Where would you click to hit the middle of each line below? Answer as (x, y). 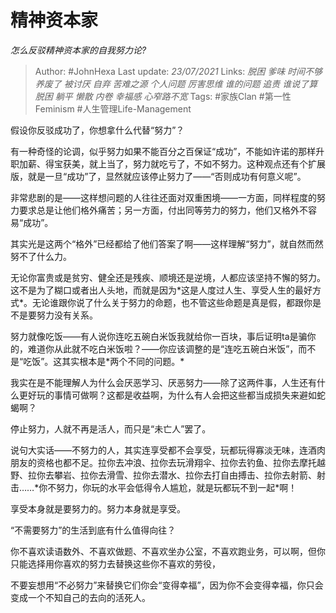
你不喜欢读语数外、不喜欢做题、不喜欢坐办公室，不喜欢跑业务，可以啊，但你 (168, 551)
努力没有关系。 (67, 315)
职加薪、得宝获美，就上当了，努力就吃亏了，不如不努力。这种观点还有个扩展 (168, 163)
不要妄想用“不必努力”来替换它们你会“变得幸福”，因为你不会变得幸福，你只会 (167, 585)
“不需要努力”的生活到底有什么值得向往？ (93, 530)
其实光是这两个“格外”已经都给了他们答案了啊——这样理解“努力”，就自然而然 (167, 243)
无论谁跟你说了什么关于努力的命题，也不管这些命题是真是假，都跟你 (172, 302)
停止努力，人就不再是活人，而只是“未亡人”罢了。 (111, 428)
